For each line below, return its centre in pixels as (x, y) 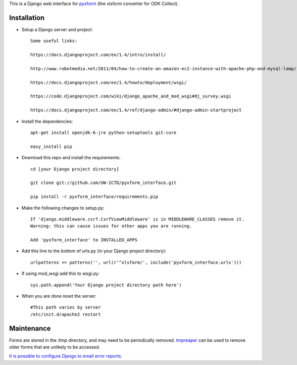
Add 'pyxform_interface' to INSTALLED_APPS (84, 240)
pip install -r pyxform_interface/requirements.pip (94, 197)
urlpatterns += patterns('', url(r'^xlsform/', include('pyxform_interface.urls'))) (136, 262)
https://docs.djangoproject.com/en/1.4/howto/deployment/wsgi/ (109, 82)
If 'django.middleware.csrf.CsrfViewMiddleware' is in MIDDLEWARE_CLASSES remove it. (137, 219)
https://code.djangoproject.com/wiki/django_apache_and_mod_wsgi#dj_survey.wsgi (131, 96)
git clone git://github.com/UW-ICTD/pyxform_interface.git (103, 183)
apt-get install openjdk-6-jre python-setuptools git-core (103, 133)
